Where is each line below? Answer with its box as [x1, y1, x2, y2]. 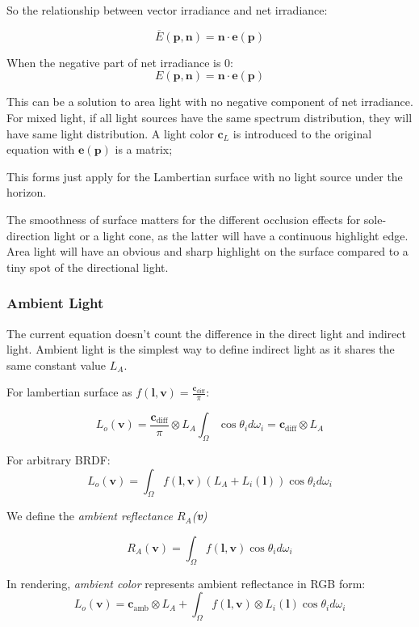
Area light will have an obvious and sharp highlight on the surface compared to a [6, 243, 409, 260]
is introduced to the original [233, 125, 372, 142]
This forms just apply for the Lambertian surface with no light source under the [6, 167, 403, 184]
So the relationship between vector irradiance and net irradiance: [6, 2, 328, 18]
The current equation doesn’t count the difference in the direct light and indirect [6, 324, 406, 341]
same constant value [6, 356, 107, 373]
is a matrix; [115, 141, 173, 158]
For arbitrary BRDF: [6, 451, 111, 468]
